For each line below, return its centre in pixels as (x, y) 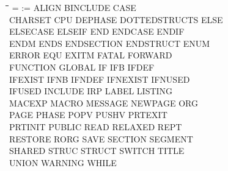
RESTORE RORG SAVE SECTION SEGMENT (101, 138)
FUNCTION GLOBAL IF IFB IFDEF (82, 67)
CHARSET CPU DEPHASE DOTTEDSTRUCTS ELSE (116, 19)
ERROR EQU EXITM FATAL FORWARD (91, 55)
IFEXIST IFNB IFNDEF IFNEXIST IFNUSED (100, 79)
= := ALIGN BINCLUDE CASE (74, 7)
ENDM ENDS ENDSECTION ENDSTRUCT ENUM (110, 43)
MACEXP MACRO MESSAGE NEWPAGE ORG (104, 103)
